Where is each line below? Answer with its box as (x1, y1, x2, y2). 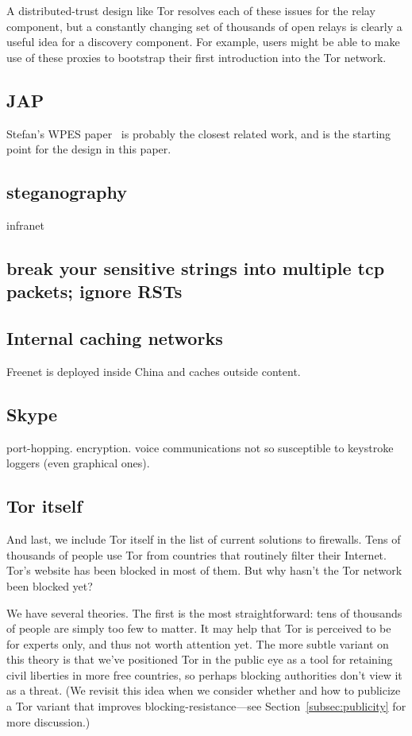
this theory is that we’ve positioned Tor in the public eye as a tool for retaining (6, 651, 393, 668)
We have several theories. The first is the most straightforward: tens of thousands (6, 604, 402, 621)
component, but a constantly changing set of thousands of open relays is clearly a (6, 17, 402, 34)
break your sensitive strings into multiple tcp (6, 255, 385, 280)
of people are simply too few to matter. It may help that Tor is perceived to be (6, 620, 391, 637)
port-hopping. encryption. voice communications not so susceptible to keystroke (6, 439, 394, 455)
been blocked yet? (6, 577, 93, 594)
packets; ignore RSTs (6, 279, 183, 304)
